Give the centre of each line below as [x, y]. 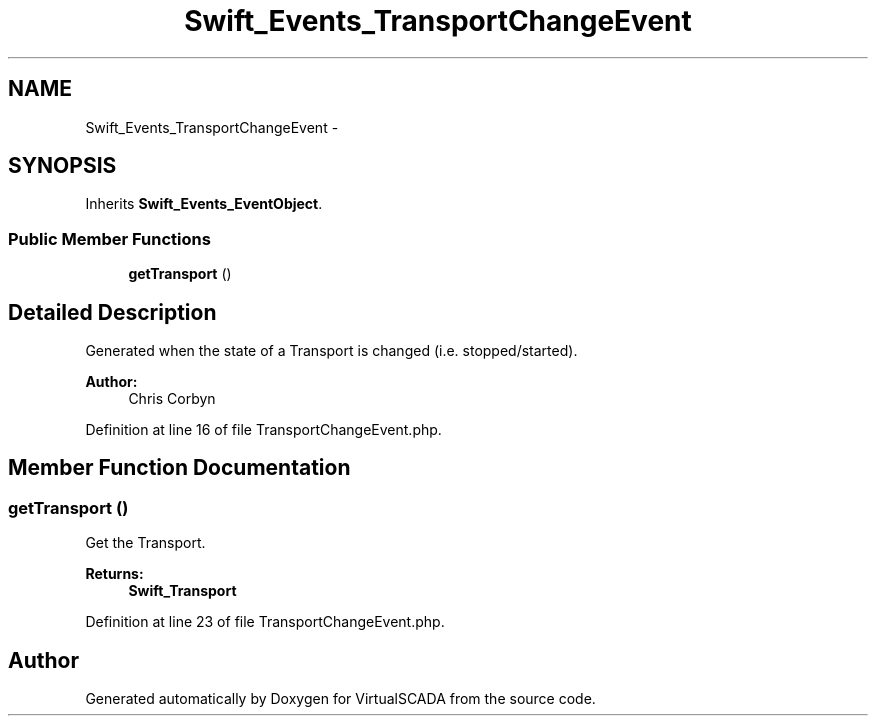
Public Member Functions [109, 238]
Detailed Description [112, 312]
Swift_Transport [182, 591]
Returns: [114, 574]
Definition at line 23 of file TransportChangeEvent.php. [265, 622]
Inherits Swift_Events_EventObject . [204, 204]
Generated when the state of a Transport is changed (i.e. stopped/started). [331, 351]
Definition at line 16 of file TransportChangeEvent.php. [263, 430]
